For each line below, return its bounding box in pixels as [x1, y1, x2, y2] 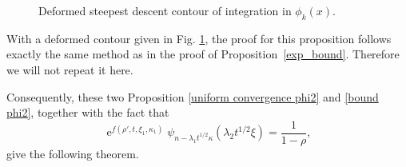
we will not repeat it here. [6, 61, 133, 78]
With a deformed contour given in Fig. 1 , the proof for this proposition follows [6, 30, 392, 46]
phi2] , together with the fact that [6, 104, 169, 121]
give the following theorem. [6, 145, 139, 161]
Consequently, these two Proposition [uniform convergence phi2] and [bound [6, 88, 379, 105]
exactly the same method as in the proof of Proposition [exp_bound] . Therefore [6, 46, 400, 62]
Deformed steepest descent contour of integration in [38, 2, 292, 18]
